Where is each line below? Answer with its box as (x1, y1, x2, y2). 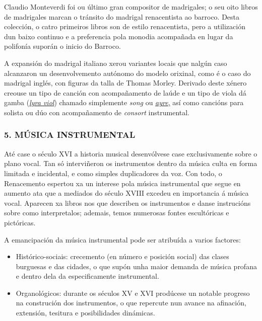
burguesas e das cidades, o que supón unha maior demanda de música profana (16, 261, 257, 271)
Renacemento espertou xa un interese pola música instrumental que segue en (4, 178, 241, 188)
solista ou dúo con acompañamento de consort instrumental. (4, 107, 190, 117)
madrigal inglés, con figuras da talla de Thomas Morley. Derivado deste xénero (4, 77, 247, 88)
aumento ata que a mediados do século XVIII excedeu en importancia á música (4, 188, 249, 198)
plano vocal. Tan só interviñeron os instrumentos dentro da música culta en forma (4, 158, 257, 169)
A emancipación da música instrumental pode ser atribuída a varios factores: (4, 234, 241, 245)
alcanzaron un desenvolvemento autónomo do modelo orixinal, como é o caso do (4, 67, 251, 78)
